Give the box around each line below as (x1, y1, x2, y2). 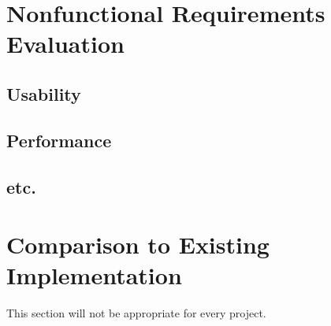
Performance (6, 128, 112, 152)
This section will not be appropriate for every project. (6, 305, 266, 321)
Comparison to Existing (6, 228, 270, 261)
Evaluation (6, 28, 125, 60)
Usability (6, 81, 81, 106)
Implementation (6, 259, 182, 291)
